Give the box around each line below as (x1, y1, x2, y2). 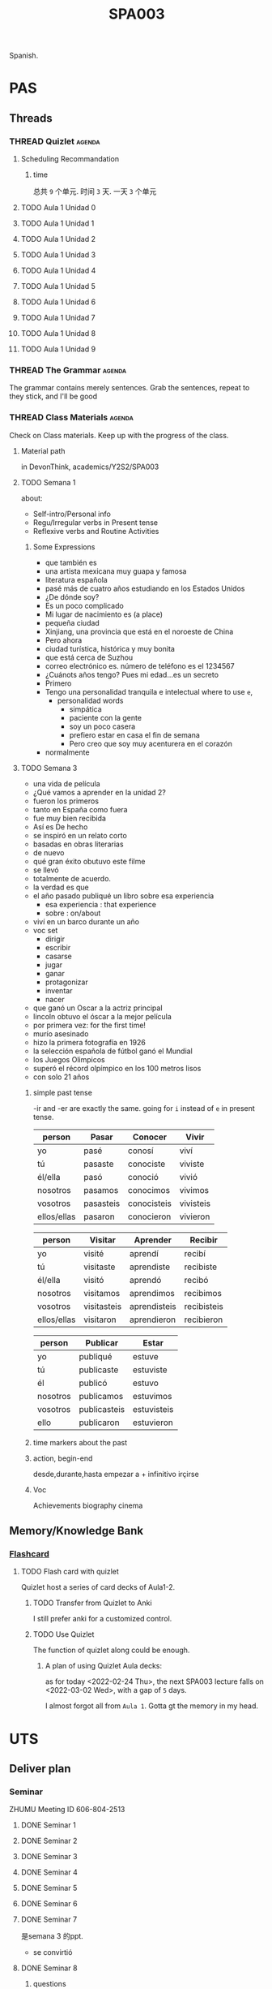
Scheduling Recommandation (20, 154, 120, 164)
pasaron (83, 1211, 116, 1222)
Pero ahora (45, 635, 83, 645)
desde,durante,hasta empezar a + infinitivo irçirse (32, 1469, 199, 1479)
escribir (45, 942, 71, 952)
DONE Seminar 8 (20, 1963, 78, 1973)
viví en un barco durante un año (32, 916, 140, 926)
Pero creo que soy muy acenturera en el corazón (69, 738, 233, 748)
